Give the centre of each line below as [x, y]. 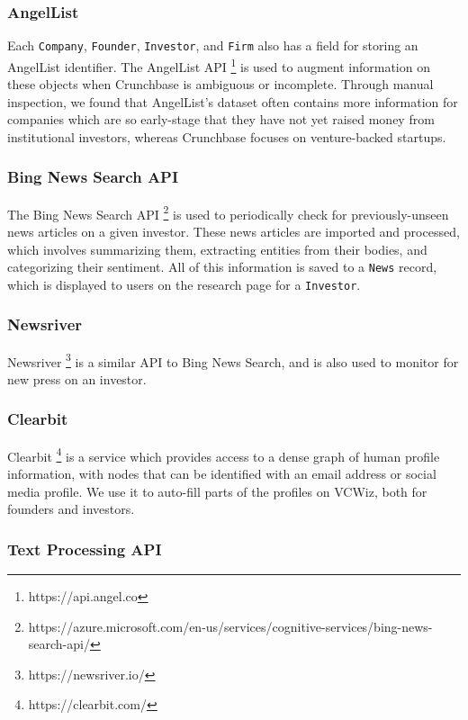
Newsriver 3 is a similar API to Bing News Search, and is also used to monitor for [233, 360]
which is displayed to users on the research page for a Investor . [184, 284]
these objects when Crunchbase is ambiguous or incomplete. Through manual [220, 84]
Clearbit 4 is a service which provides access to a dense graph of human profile [224, 454]
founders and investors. [71, 509]
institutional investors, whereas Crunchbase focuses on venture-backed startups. [227, 136]
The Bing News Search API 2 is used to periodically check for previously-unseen [228, 212]
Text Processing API [85, 549]
